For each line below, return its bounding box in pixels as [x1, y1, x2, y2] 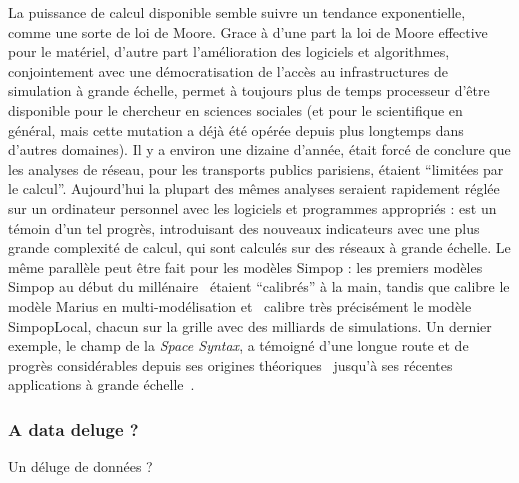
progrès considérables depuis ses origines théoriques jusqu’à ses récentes [8, 354, 453, 375]
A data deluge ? [8, 416, 139, 441]
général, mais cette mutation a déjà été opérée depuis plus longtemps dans [8, 119, 464, 140]
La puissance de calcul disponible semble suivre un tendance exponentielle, [8, 2, 466, 22]
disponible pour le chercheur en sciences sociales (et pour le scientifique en [8, 99, 463, 120]
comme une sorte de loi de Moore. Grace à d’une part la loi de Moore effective [8, 21, 488, 42]
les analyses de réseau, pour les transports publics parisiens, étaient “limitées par [8, 158, 504, 179]
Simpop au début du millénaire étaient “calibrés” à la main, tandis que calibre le [8, 276, 510, 297]
